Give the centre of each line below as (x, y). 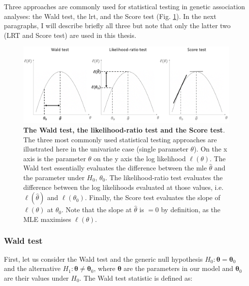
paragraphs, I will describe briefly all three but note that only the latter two (117, 25)
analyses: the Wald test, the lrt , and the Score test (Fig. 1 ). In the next (110, 16)
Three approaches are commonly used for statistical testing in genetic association (124, 6)
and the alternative (32, 268)
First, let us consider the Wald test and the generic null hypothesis (103, 259)
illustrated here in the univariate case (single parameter (106, 149)
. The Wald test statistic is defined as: (136, 278)
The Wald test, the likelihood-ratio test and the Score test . (124, 130)
